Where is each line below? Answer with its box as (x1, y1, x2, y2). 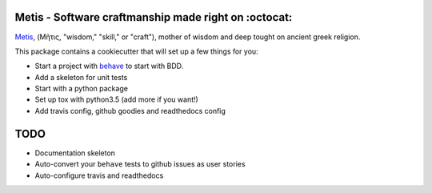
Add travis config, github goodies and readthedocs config (34, 106, 226, 115)
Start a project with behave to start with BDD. (34, 61, 184, 71)
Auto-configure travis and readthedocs (34, 171, 164, 180)
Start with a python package (34, 84, 128, 94)
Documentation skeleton (34, 148, 116, 158)
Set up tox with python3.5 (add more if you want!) (34, 94, 199, 104)
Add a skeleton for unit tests (34, 72, 128, 82)
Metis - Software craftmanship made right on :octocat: (14, 10, 293, 24)
